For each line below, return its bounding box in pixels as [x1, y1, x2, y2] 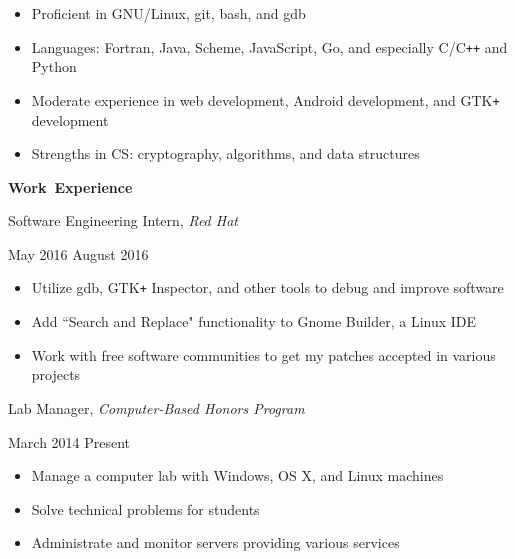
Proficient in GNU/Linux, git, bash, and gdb [31, 3, 306, 23]
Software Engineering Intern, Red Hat [8, 210, 238, 231]
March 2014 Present [8, 431, 131, 452]
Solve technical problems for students [31, 498, 260, 519]
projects [31, 364, 81, 385]
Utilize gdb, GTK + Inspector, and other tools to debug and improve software [31, 277, 504, 298]
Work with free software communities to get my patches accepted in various [31, 344, 496, 365]
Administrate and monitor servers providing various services [31, 532, 400, 553]
